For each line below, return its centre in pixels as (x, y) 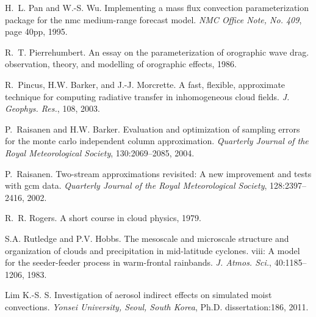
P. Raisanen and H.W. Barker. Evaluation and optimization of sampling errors (153, 129)
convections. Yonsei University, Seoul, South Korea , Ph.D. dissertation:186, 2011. (157, 306)
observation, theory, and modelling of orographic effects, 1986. (121, 64)
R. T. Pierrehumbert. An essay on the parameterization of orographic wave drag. (157, 52)
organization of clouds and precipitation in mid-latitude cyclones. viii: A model (153, 250)
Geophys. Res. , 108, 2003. (52, 108)
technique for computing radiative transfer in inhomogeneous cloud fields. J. (147, 96)
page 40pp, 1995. (36, 31)
